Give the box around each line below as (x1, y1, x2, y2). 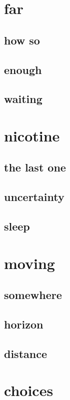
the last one (4, 159, 66, 175)
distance (4, 345, 47, 361)
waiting (4, 91, 42, 106)
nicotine (4, 125, 60, 145)
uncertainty (4, 189, 64, 204)
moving (4, 252, 55, 273)
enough (4, 61, 42, 77)
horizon (4, 316, 43, 331)
